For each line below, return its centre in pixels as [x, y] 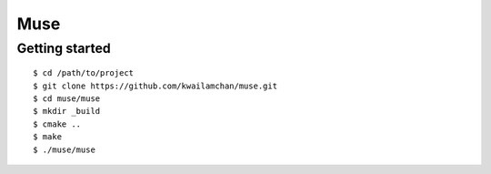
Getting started [64, 48]
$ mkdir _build [67, 111]
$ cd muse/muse [67, 98]
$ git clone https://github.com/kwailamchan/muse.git [155, 86]
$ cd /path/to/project [84, 73]
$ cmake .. [57, 124]
